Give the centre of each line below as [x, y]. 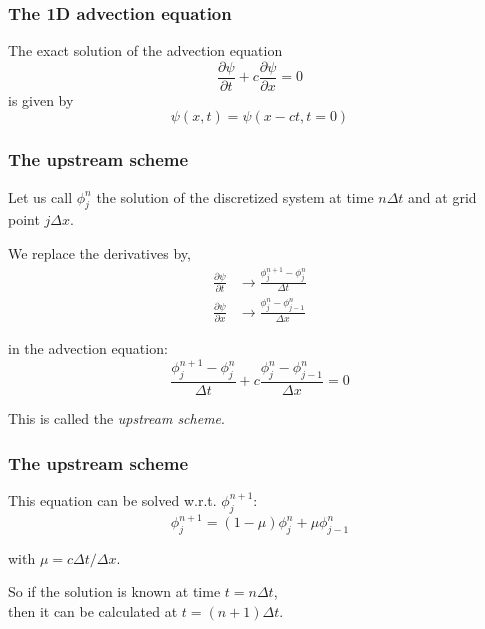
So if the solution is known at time [114, 591]
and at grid [442, 196]
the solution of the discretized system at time [235, 196]
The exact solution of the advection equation [145, 50]
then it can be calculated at [93, 611]
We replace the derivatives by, [99, 253]
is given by [41, 99]
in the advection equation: [88, 348]
